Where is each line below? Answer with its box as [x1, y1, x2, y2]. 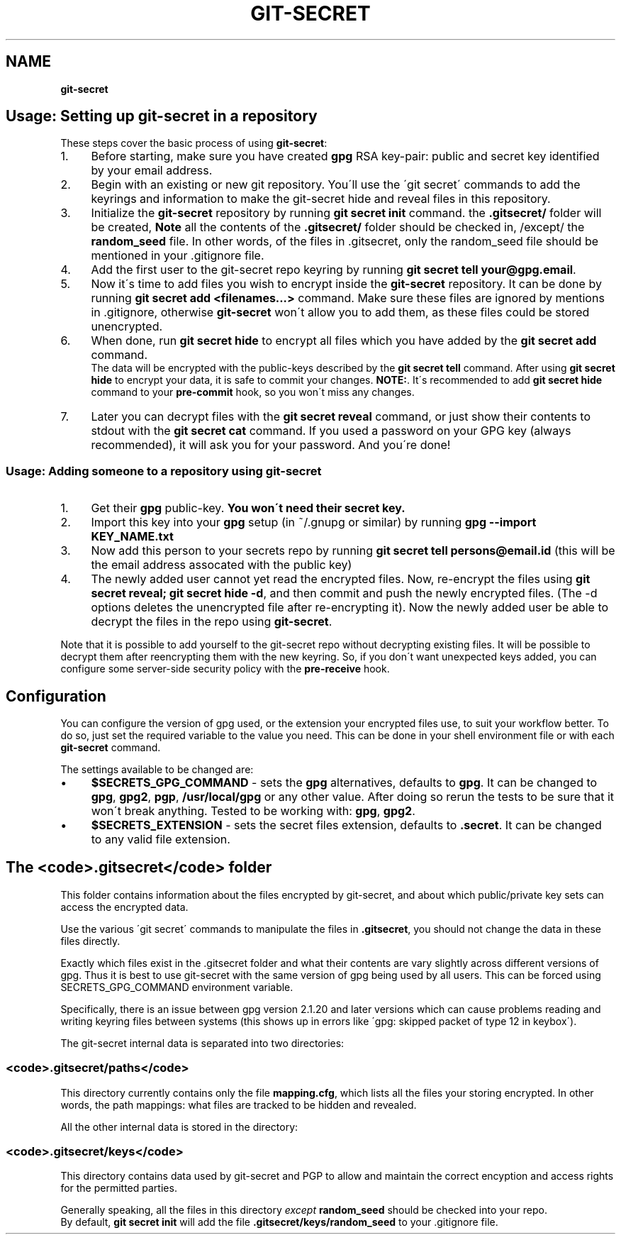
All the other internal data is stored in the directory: [60, 1120, 298, 1133]
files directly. [60, 934, 121, 947]
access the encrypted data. [60, 900, 189, 913]
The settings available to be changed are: [60, 763, 254, 776]
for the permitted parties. [60, 1182, 177, 1195]
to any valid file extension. [91, 832, 230, 847]
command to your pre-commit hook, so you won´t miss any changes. [91, 386, 415, 399]
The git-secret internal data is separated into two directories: [60, 1036, 345, 1049]
